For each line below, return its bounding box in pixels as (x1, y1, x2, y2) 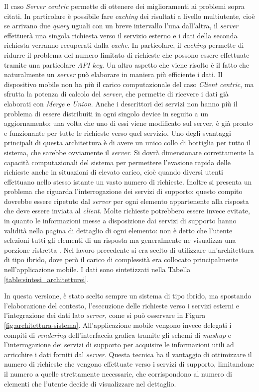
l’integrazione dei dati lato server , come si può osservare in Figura (4, 310, 206, 320)
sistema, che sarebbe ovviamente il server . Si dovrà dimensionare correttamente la (4, 147, 255, 157)
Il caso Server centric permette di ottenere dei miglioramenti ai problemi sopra (4, 1, 245, 11)
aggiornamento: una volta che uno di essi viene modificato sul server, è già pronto (4, 118, 253, 128)
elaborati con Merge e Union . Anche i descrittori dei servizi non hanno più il (4, 98, 238, 108)
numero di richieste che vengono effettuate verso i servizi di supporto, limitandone (4, 359, 255, 369)
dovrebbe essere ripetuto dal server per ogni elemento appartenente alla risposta (4, 196, 249, 206)
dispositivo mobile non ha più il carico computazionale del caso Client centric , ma (4, 79, 254, 89)
